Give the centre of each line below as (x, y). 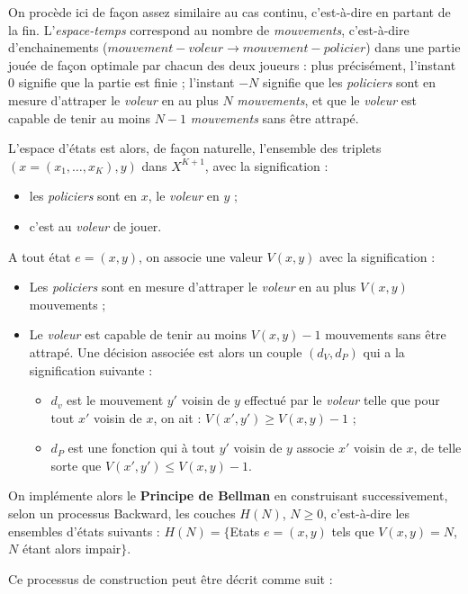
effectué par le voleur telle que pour (342, 400)
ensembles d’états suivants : (84, 531)
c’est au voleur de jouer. (95, 225)
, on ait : (177, 417)
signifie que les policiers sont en (349, 82)
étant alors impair (72, 549)
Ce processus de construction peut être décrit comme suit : (171, 578)
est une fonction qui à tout (142, 448)
